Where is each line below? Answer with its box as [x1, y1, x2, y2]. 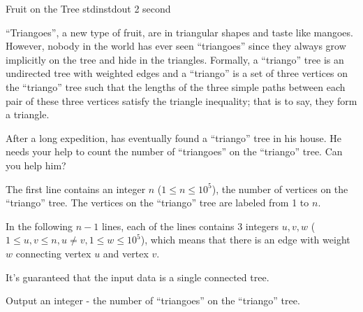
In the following [6, 218, 73, 233]
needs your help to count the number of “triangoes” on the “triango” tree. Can [6, 144, 343, 159]
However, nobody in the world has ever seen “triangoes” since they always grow [6, 38, 346, 53]
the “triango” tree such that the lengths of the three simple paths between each [6, 79, 346, 94]
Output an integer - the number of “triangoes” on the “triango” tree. [6, 293, 300, 308]
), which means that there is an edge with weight [140, 232, 350, 247]
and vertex [103, 246, 149, 260]
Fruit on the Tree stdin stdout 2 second [6, 1, 171, 15]
